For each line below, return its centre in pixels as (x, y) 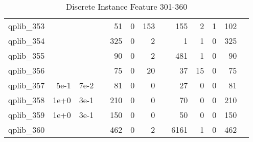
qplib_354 (27, 41)
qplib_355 (27, 55)
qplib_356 (27, 70)
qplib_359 (27, 115)
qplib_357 (27, 85)
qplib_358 (27, 100)
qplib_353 (27, 26)
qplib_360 (27, 129)
